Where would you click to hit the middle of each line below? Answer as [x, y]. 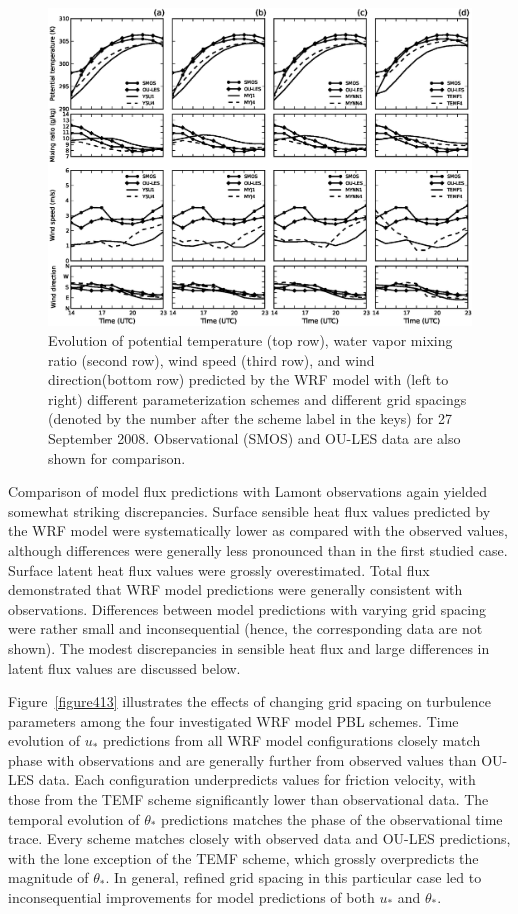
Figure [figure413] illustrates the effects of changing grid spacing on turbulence [249, 701]
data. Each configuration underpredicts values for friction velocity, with [257, 779]
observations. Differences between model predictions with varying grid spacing [247, 608]
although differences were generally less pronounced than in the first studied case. [258, 549]
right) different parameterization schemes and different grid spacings [257, 398]
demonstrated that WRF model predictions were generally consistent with [235, 589]
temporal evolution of [74, 818]
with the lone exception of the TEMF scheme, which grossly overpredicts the [243, 857]
